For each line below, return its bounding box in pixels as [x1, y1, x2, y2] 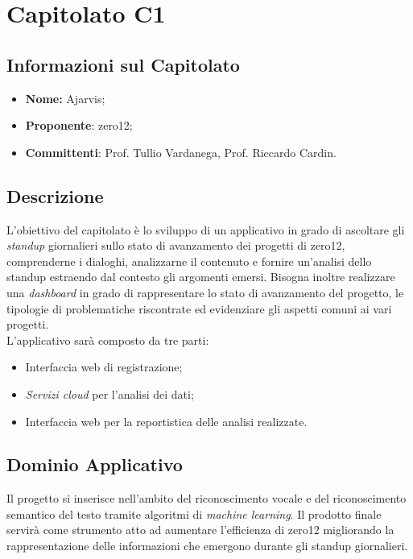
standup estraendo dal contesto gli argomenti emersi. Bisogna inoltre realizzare [6, 268, 395, 285]
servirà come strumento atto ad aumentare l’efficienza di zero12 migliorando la [6, 521, 394, 538]
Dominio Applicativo [6, 452, 183, 477]
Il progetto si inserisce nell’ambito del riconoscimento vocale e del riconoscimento [6, 490, 407, 507]
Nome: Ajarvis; [25, 89, 105, 106]
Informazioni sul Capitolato [6, 52, 240, 77]
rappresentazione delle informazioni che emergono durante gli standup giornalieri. [6, 537, 408, 554]
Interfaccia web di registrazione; [25, 358, 183, 375]
